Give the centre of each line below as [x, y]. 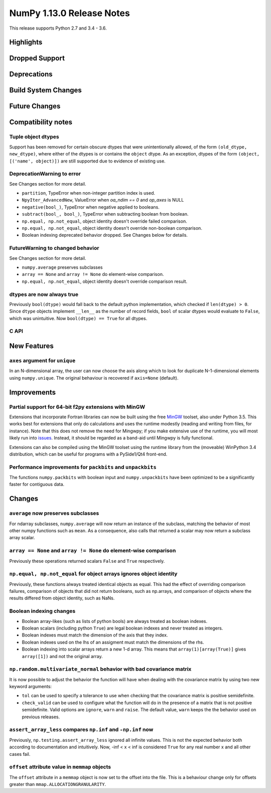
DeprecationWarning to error [45, 174]
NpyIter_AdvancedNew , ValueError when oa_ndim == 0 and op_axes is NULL [103, 200]
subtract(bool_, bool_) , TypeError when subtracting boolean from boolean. [105, 214]
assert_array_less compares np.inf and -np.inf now [81, 730]
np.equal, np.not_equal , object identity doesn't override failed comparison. [105, 221]
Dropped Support [37, 58]
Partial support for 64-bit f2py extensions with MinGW [77, 407]
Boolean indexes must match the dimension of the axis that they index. [95, 635]
